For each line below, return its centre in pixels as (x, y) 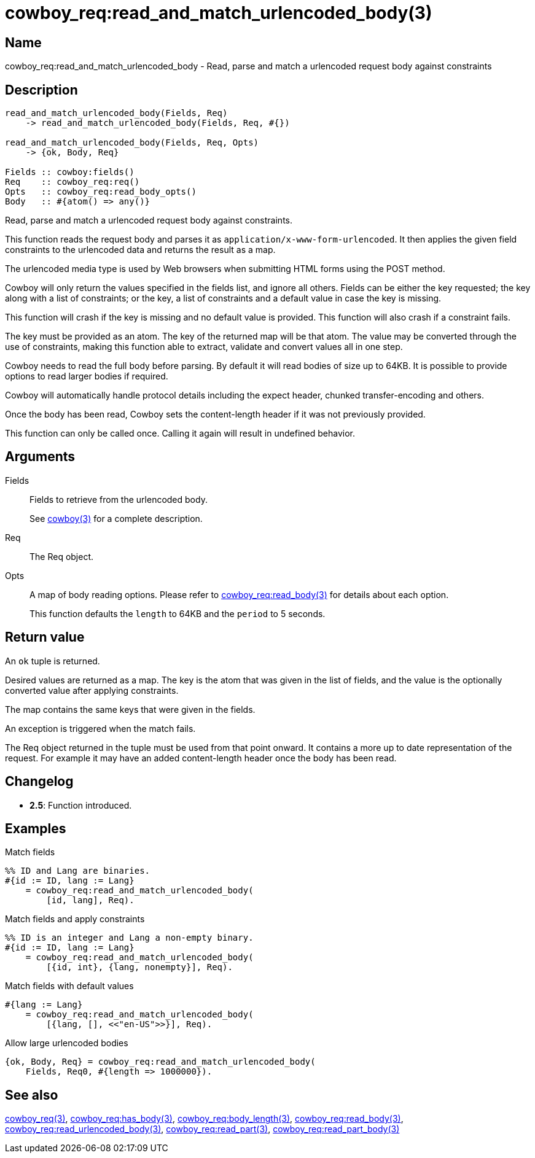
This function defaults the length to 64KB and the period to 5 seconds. (178, 613)
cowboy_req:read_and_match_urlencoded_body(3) (219, 13)
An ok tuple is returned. (53, 661)
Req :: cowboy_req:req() (72, 182)
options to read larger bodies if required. (87, 376)
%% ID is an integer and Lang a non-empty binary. (129, 938)
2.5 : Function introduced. (81, 805)
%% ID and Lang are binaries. (78, 871)
